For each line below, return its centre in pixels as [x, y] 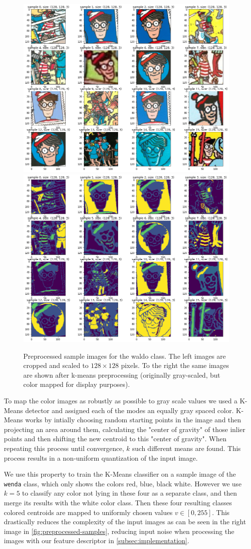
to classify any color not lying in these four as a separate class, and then [130, 493]
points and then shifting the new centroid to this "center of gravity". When [115, 439]
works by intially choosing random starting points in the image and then [133, 420]
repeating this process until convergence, [64, 448]
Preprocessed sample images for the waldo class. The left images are [125, 356]
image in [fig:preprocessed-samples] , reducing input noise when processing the [119, 531]
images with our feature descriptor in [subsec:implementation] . [97, 541]
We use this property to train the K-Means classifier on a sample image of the [120, 474]
